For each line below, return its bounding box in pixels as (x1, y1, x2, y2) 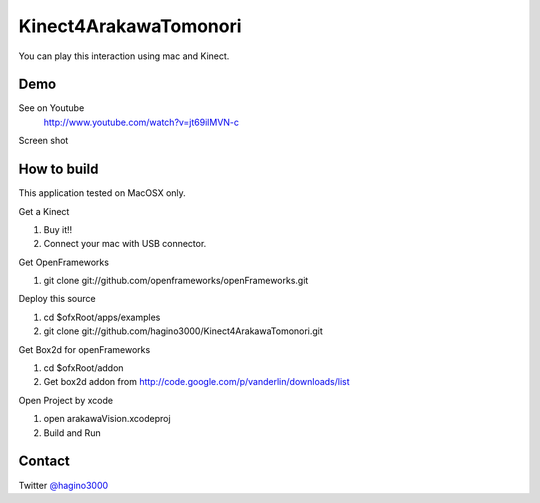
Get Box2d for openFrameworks (18, 343, 151, 355)
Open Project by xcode (18, 394, 114, 406)
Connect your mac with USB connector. (43, 238, 207, 250)
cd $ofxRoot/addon (43, 362, 124, 374)
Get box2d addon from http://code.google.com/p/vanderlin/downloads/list (43, 376, 350, 388)
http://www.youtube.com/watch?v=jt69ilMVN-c (43, 116, 240, 128)
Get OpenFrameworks (18, 256, 110, 268)
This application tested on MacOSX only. (18, 187, 187, 199)
